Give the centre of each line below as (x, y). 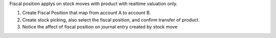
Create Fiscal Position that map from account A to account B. (86, 13)
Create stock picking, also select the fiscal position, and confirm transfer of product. (111, 19)
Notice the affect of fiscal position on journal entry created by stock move (100, 27)
